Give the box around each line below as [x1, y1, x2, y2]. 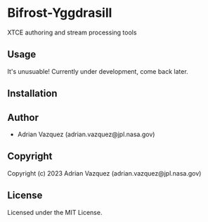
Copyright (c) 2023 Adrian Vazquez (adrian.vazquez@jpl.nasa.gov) [7, 169, 202, 177]
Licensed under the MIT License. [7, 208, 103, 216]
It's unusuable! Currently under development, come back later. [7, 67, 188, 75]
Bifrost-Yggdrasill [7, 5, 112, 21]
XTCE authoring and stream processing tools [7, 28, 137, 37]
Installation [7, 88, 58, 100]
